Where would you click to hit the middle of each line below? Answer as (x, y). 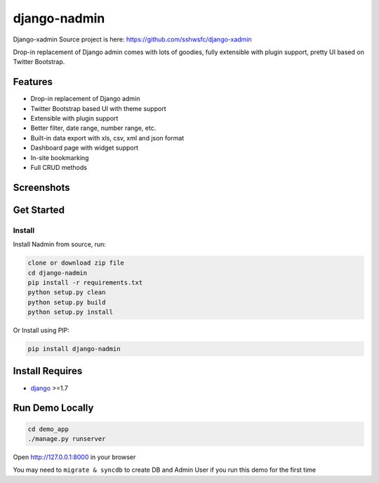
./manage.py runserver (67, 438)
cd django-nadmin (58, 273)
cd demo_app (48, 429)
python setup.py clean (67, 292)
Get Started (39, 210)
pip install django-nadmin (74, 349)
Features (33, 82)
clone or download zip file (76, 263)
